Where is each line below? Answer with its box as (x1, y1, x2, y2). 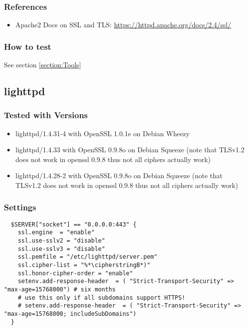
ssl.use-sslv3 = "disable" (18, 245, 105, 252)
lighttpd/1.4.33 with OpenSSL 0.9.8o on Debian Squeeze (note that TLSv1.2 (15, 144, 245, 155)
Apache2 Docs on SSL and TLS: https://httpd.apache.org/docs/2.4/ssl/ (15, 20, 231, 30)
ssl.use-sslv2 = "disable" (18, 237, 105, 245)
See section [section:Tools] (4, 60, 81, 70)
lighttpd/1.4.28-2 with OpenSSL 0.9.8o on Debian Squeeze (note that (15, 170, 223, 181)
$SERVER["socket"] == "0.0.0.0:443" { (11, 221, 137, 228)
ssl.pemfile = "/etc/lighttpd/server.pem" (18, 253, 157, 261)
